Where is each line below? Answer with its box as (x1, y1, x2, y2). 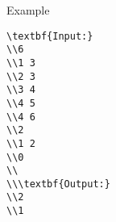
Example (6, 2, 50, 18)
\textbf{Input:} (6, 30, 93, 42)
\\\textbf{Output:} (6, 178, 110, 190)
